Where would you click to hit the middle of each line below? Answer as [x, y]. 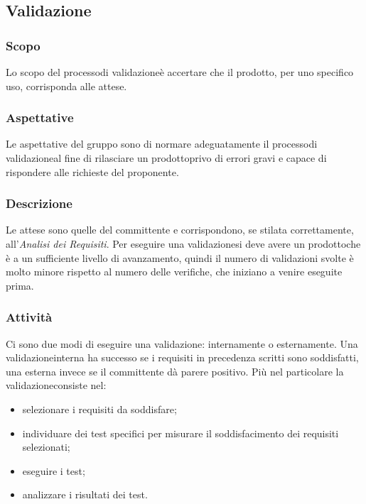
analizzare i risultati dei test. [85, 494]
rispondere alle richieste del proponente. [92, 171]
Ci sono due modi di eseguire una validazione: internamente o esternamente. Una [182, 343]
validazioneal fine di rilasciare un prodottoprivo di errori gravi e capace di [166, 158]
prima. [20, 285]
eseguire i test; [54, 470]
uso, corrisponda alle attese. [66, 86]
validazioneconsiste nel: [56, 385]
